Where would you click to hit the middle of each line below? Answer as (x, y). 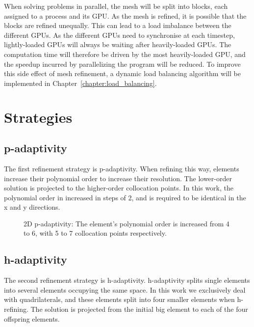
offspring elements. (32, 318)
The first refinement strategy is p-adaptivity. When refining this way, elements (122, 168)
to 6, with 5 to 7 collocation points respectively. (95, 233)
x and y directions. (32, 207)
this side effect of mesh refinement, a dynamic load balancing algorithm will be (122, 73)
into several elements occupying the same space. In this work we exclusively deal (125, 289)
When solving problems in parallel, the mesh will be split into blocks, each (116, 6)
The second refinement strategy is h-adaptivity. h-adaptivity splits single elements (127, 280)
